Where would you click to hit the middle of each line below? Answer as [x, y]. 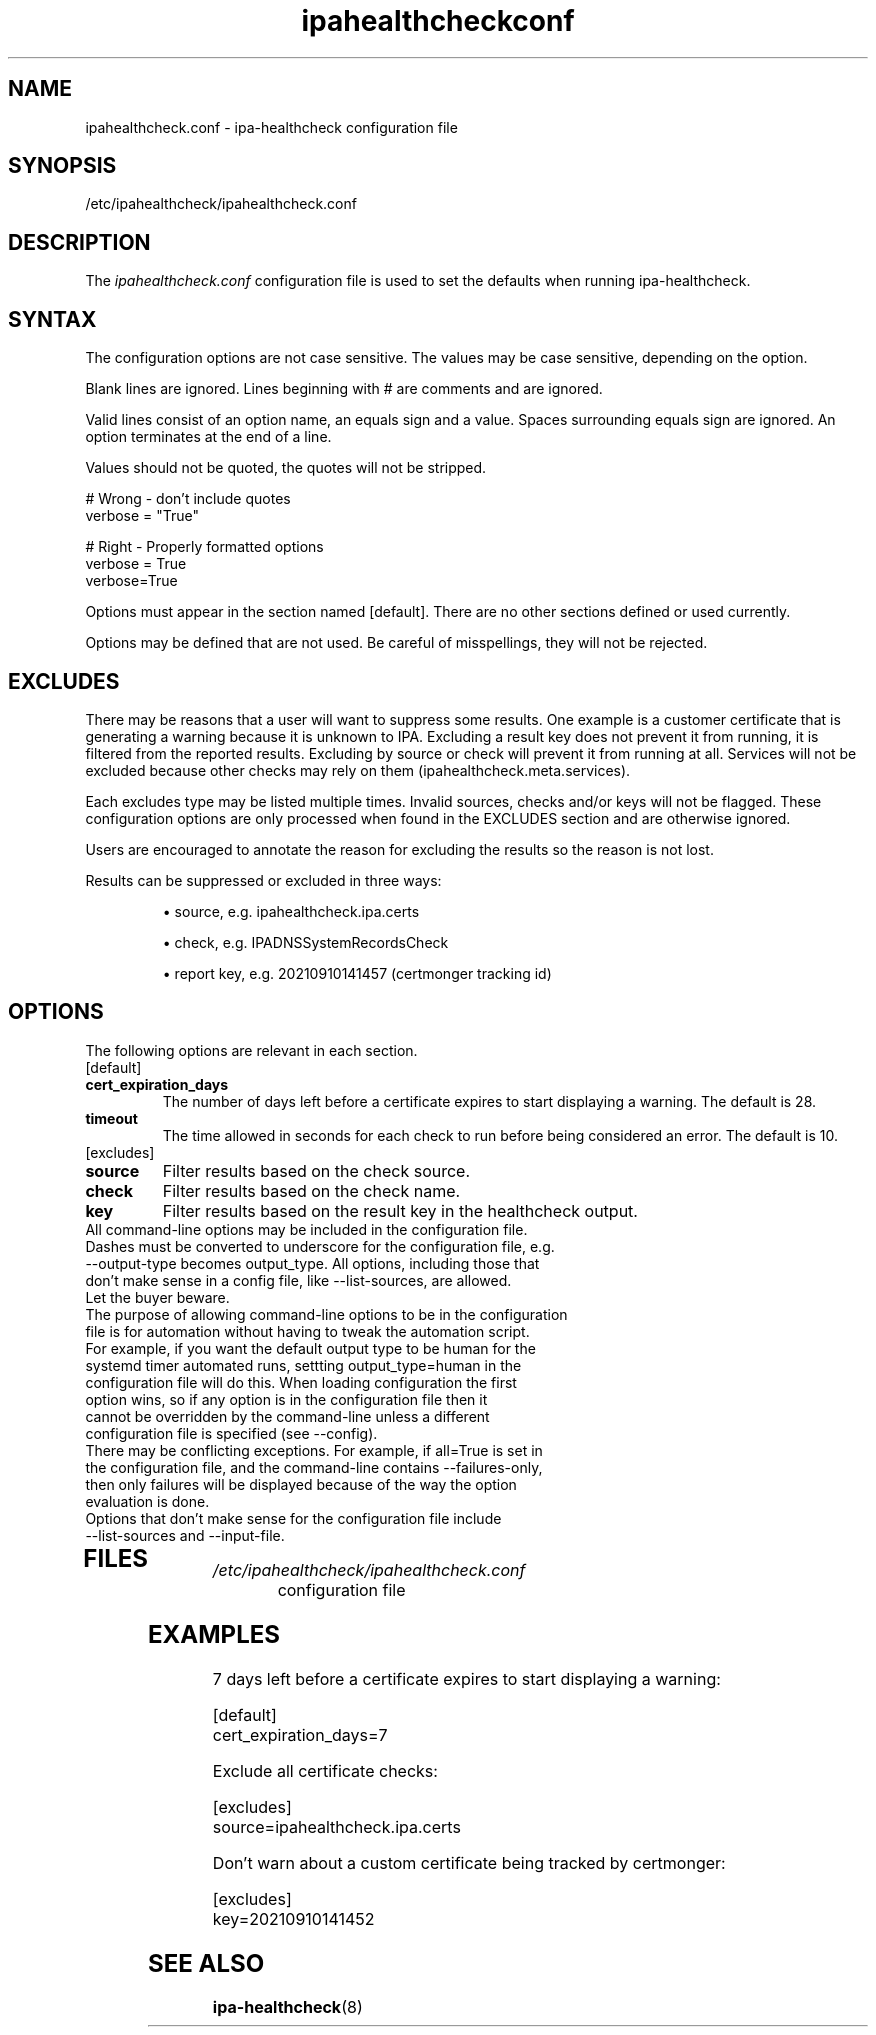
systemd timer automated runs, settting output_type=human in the [303, 1365]
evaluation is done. [147, 1501]
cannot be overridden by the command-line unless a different [287, 1416]
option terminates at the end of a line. [208, 437]
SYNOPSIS [62, 166]
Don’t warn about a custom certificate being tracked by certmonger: [469, 1862]
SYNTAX [52, 319]
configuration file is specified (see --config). [231, 1433]
